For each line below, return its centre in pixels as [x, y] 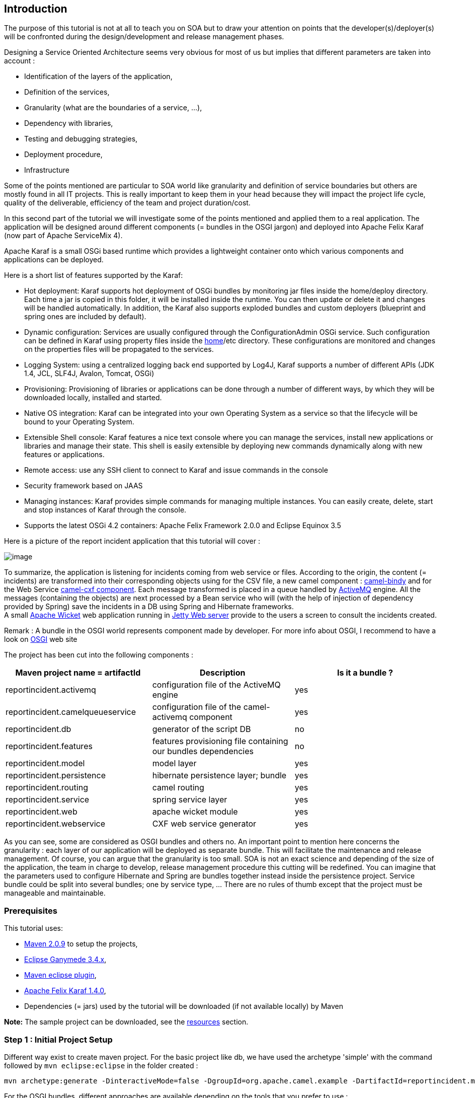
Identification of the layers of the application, [98, 77]
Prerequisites [31, 910]
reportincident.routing [47, 788]
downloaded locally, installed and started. [93, 398]
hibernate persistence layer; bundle [219, 776]
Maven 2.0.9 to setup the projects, [81, 944]
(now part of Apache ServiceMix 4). [63, 236]
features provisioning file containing [220, 741]
